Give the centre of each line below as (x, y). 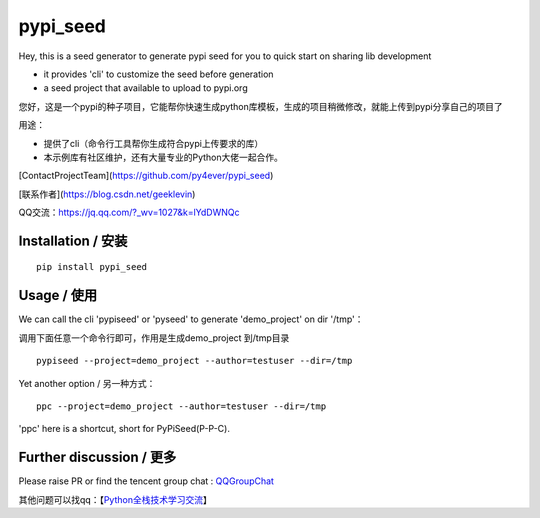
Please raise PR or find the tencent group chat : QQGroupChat (146, 481)
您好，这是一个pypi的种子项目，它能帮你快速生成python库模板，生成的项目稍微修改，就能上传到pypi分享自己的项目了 (261, 106)
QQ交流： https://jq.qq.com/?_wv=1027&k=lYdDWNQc (129, 212)
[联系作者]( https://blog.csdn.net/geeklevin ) (107, 194)
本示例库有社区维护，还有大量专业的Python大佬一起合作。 (163, 157)
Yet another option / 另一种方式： (87, 383)
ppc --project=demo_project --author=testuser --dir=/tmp (181, 406)
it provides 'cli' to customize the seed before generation (158, 74)
